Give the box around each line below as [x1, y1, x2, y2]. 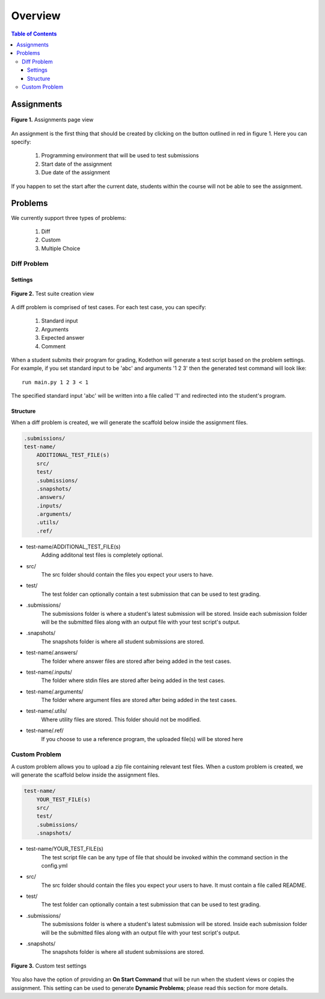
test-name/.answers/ [26, 649, 78, 656]
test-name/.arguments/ [26, 687, 84, 695]
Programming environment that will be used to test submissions [41, 152, 199, 159]
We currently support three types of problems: [11, 214, 126, 221]
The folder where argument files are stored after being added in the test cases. [41, 697, 237, 704]
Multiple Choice [41, 245, 81, 252]
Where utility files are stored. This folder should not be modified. [41, 716, 202, 723]
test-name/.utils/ [26, 707, 67, 715]
